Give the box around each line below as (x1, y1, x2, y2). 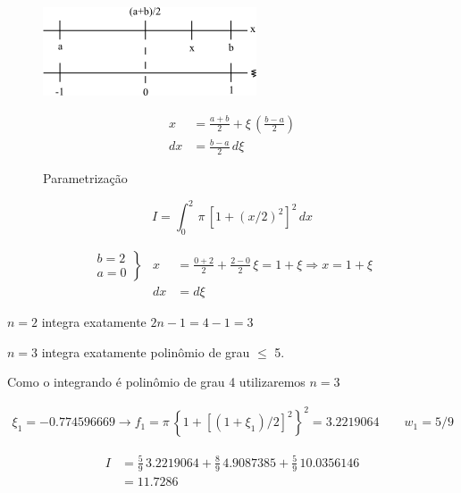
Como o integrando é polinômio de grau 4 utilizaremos (7, 372, 306, 391)
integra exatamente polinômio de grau (41, 342, 250, 361)
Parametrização (43, 169, 128, 187)
